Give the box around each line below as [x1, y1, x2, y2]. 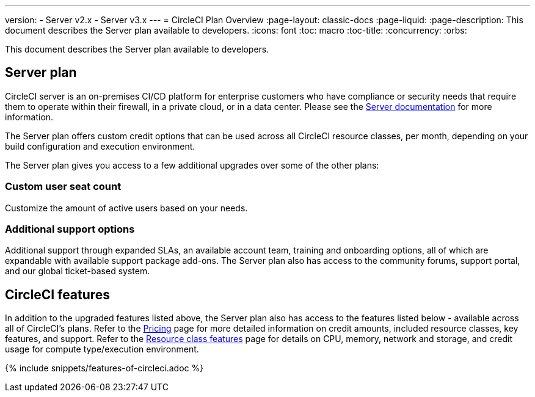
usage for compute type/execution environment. [5, 344, 199, 355]
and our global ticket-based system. [5, 266, 150, 277]
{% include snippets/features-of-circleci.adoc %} [5, 363, 204, 374]
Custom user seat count [5, 180, 122, 193]
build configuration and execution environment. [5, 140, 195, 151]
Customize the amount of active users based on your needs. [5, 202, 248, 213]
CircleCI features [5, 286, 111, 302]
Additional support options [5, 222, 135, 235]
